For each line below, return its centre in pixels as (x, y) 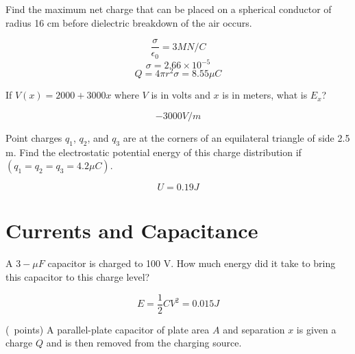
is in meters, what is (265, 95)
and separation (254, 329)
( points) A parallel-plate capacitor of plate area (108, 329)
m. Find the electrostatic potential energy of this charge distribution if (154, 152)
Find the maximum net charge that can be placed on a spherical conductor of (169, 9)
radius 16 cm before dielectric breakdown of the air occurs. (129, 22)
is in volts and (181, 95)
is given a (316, 329)
